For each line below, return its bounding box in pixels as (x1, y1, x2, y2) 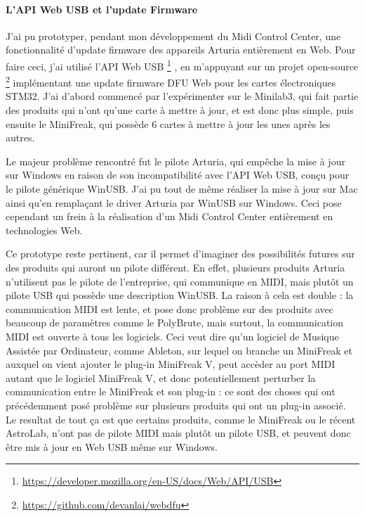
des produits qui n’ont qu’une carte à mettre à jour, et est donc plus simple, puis (6, 103, 354, 117)
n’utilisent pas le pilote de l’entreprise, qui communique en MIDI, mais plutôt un (6, 274, 354, 288)
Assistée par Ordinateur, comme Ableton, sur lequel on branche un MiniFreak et (6, 343, 352, 357)
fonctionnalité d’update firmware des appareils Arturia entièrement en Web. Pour (6, 42, 356, 57)
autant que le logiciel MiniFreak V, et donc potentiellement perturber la (6, 370, 316, 385)
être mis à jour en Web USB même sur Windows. (6, 439, 218, 454)
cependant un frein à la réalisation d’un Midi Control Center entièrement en (6, 209, 333, 224)
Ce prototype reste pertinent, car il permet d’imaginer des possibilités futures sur (6, 246, 355, 261)
